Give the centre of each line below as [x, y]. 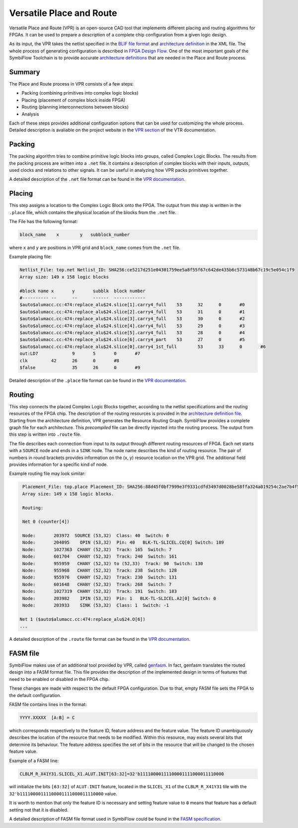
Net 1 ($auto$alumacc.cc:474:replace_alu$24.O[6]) [83, 619]
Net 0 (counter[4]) [46, 522]
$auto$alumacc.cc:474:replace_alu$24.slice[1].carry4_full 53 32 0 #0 [132, 305]
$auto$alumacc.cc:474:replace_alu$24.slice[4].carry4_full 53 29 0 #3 [132, 326]
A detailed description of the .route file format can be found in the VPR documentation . [100, 639]
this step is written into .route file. [45, 434]
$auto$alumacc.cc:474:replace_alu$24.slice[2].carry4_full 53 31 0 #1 [132, 312]
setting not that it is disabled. [39, 810]
